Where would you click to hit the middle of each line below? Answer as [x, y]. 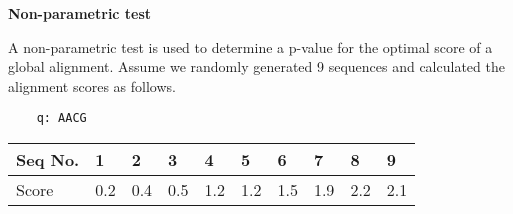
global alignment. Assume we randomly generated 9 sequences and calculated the [256, 66]
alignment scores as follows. [92, 85]
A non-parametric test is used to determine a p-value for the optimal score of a [250, 46]
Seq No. [48, 160]
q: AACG [61, 118]
